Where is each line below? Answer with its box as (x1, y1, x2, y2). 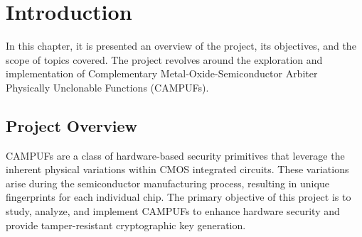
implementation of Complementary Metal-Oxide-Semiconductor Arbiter (6, 66, 318, 81)
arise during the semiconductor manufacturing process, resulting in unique (6, 175, 329, 190)
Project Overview (6, 114, 138, 136)
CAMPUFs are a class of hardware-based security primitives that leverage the (6, 148, 345, 162)
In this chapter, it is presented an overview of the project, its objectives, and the (6, 38, 356, 53)
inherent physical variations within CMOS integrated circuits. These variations (6, 162, 349, 177)
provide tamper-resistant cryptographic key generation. (6, 217, 246, 232)
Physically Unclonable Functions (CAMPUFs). (6, 79, 209, 94)
